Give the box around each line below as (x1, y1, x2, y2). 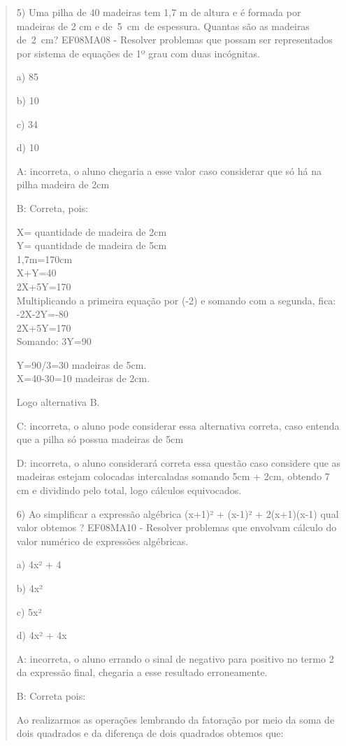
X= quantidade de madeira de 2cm (16, 224, 167, 239)
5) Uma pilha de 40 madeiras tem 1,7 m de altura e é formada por (16, 5, 301, 19)
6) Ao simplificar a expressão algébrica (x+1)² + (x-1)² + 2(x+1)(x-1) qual (16, 506, 339, 521)
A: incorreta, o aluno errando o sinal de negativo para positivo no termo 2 (16, 651, 334, 666)
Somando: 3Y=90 (16, 334, 92, 349)
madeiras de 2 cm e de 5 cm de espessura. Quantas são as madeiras (16, 18, 310, 33)
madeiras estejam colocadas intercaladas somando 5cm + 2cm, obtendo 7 (16, 469, 330, 484)
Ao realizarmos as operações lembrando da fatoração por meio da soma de (16, 712, 335, 726)
